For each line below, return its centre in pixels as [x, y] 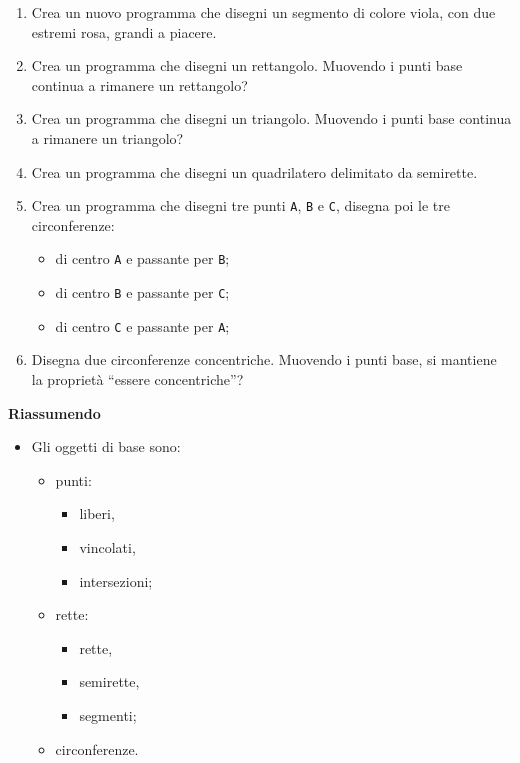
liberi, [97, 513]
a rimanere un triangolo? [107, 137]
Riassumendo [54, 412]
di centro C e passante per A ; [142, 325]
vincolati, [107, 546]
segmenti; [108, 714]
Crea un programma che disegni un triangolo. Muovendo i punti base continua [271, 118]
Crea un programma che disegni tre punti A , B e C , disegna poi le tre [240, 205]
